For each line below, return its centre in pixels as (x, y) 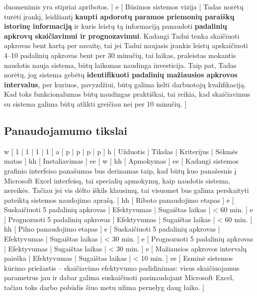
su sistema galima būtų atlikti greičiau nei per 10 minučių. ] (95, 103)
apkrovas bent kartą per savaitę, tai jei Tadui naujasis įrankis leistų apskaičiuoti (126, 45)
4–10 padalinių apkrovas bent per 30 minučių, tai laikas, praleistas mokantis (120, 55)
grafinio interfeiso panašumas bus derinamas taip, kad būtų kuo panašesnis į (120, 170)
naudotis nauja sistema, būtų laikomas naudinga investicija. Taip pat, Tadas (120, 65)
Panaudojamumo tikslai (66, 130)
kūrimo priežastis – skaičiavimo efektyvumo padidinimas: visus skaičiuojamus (122, 267)
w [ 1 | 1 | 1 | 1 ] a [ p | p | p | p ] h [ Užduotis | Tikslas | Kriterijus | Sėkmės (121, 151)
